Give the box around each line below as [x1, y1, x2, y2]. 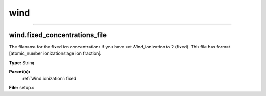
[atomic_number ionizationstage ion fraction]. [9, 50, 102, 56]
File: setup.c [9, 85, 34, 91]
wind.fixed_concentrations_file [9, 31, 107, 39]
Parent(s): [9, 69, 31, 74]
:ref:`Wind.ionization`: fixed [21, 75, 76, 81]
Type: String [9, 59, 34, 66]
